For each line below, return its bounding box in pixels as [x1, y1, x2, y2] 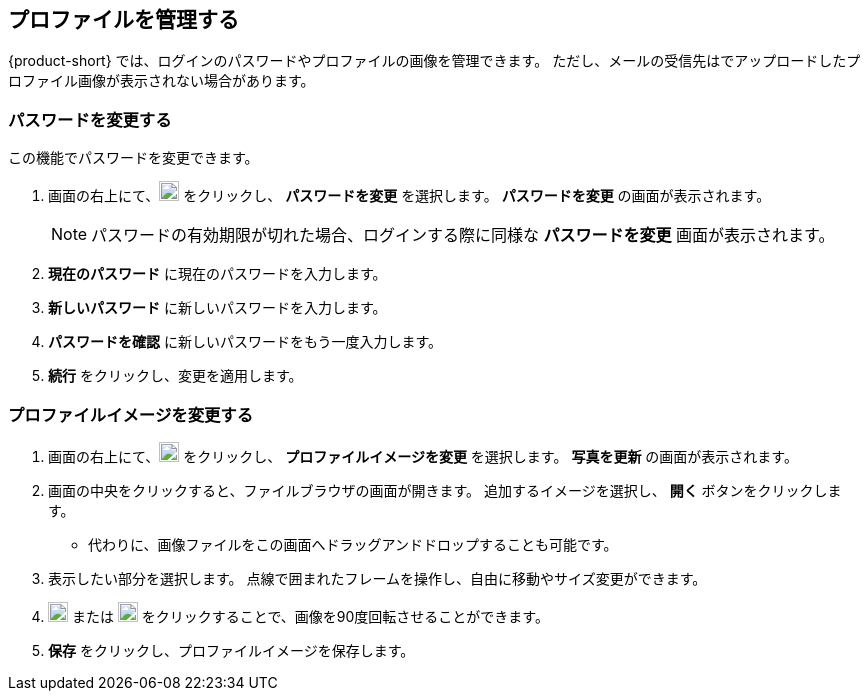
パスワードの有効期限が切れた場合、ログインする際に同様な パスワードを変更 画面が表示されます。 [91, 225, 835, 246]
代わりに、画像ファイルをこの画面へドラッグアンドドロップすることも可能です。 [88, 535, 618, 553]
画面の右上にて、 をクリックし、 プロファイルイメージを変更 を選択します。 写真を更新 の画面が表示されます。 [48, 447, 798, 465]
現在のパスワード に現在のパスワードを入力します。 [48, 265, 387, 283]
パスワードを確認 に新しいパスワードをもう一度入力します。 [48, 333, 443, 351]
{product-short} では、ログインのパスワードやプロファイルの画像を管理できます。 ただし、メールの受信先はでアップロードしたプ [8, 52, 861, 70]
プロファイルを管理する [8, 7, 239, 32]
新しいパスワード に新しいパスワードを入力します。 [48, 299, 387, 317]
